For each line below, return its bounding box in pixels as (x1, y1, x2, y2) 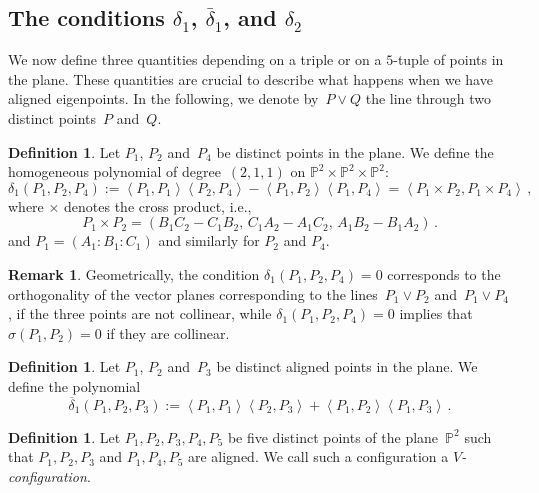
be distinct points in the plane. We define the (216, 141, 494, 162)
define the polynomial (8, 375, 141, 396)
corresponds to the (387, 263, 501, 284)
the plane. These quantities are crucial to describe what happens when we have (8, 68, 493, 89)
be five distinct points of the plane (227, 426, 439, 447)
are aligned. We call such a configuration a (187, 446, 449, 467)
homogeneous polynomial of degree (8, 161, 221, 182)
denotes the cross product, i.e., (64, 195, 252, 216)
